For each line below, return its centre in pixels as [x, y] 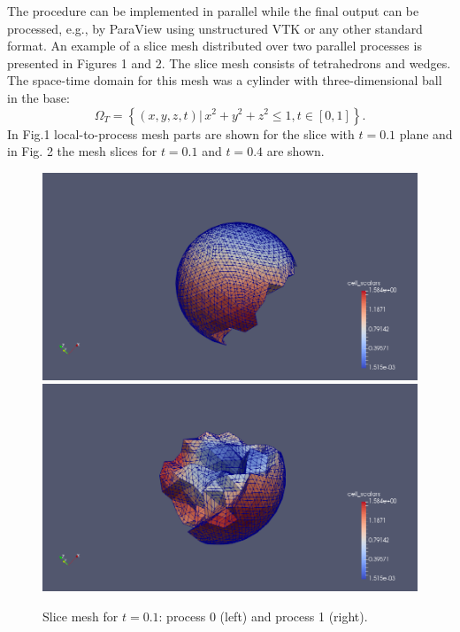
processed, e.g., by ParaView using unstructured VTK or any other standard [215, 28]
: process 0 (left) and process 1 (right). [263, 616]
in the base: [38, 97]
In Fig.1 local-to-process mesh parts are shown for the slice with [181, 133]
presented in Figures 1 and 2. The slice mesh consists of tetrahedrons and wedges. [229, 62]
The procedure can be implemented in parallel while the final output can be [213, 11]
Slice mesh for [80, 616]
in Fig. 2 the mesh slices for [82, 151]
